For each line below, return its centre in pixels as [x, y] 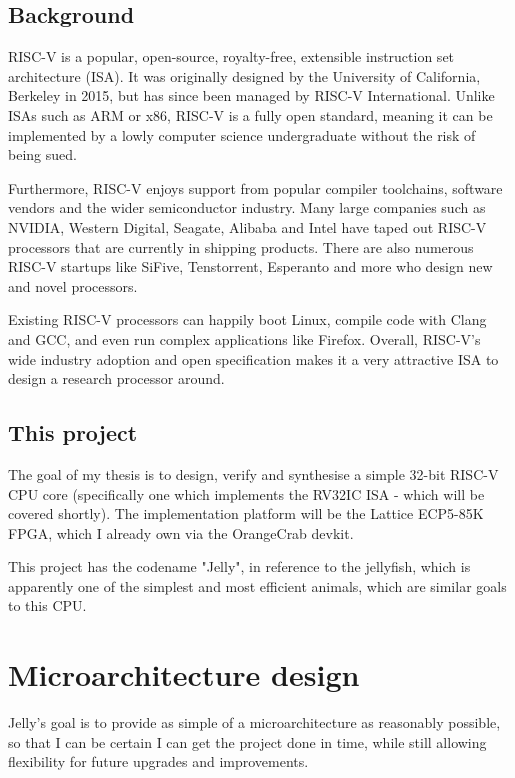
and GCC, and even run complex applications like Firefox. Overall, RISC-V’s [244, 338]
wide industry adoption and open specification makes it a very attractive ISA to [253, 358]
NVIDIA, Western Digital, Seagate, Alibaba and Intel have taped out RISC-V [247, 226]
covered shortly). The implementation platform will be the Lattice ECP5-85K [246, 513]
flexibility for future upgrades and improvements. [158, 761]
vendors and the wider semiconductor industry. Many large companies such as [247, 207]
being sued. [42, 154]
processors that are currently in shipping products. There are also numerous [241, 246]
